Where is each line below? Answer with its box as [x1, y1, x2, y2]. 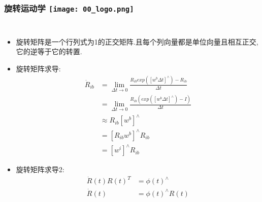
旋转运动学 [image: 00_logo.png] [4, 2, 134, 14]
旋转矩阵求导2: [16, 164, 64, 175]
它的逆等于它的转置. [16, 46, 82, 57]
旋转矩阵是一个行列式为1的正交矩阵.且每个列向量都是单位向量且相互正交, [16, 36, 258, 47]
